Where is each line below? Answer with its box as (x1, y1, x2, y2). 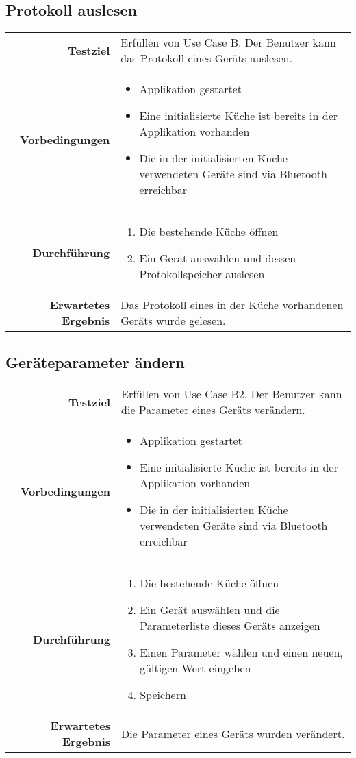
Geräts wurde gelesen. (120, 313, 226, 329)
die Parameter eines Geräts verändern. (121, 402, 305, 418)
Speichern (140, 687, 186, 703)
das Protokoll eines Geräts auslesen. (120, 50, 292, 66)
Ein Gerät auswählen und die (140, 602, 280, 618)
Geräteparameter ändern (5, 351, 185, 372)
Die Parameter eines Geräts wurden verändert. (121, 725, 345, 742)
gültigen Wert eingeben (140, 660, 251, 676)
